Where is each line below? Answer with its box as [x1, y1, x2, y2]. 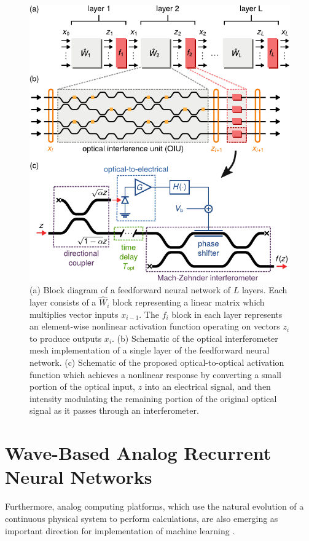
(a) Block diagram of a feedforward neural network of [29, 283, 231, 296]
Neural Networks [5, 464, 152, 489]
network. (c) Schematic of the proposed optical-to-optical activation [29, 356, 284, 369]
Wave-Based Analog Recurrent [5, 440, 272, 465]
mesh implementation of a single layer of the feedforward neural [29, 344, 270, 357]
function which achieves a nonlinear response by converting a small [29, 368, 281, 381]
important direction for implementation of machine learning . [5, 524, 235, 537]
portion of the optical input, [29, 380, 135, 393]
